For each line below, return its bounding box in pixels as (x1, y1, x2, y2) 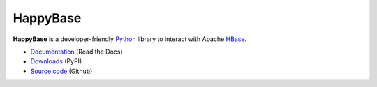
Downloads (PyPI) (30, 57, 82, 65)
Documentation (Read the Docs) (30, 47, 124, 56)
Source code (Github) (30, 67, 93, 75)
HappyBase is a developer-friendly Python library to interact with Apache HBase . (13, 35, 247, 43)
